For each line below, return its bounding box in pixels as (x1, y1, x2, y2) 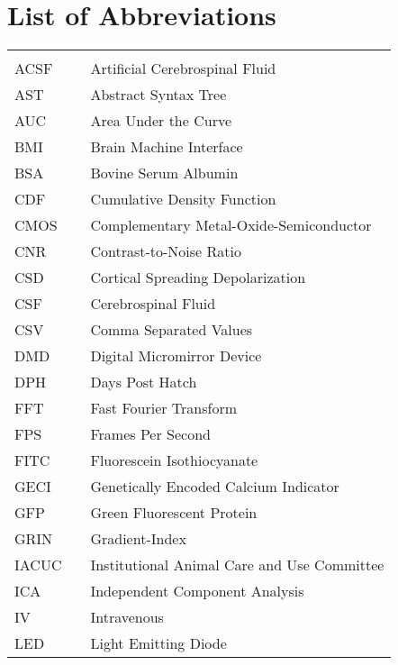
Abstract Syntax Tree (90, 84, 227, 105)
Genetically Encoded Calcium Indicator (90, 476, 339, 497)
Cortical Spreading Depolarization (90, 267, 306, 288)
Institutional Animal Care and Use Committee (90, 554, 384, 576)
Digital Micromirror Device (90, 345, 262, 367)
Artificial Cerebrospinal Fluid (90, 58, 276, 79)
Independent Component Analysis (90, 580, 304, 602)
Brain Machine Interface (90, 136, 243, 158)
